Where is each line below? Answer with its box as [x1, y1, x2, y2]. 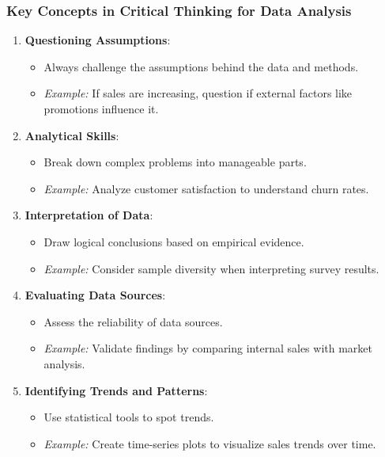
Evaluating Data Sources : [25, 287, 166, 303]
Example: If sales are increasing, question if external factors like [43, 85, 353, 101]
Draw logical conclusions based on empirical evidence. [43, 233, 304, 249]
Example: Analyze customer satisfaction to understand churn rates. [43, 180, 369, 196]
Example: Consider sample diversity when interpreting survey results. [43, 260, 379, 276]
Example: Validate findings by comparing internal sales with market [43, 340, 372, 356]
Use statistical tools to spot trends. [43, 409, 214, 425]
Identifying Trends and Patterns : [25, 382, 208, 398]
